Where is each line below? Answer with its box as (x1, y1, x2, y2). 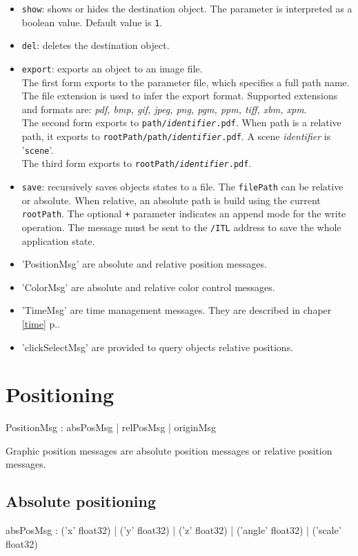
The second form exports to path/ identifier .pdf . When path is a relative (21, 115, 341, 130)
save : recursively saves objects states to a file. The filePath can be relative (21, 179, 344, 194)
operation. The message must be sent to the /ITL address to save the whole (21, 219, 341, 234)
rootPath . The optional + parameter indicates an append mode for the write (21, 206, 346, 221)
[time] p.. (21, 316, 61, 330)
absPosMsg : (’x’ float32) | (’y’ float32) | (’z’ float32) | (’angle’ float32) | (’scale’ (6, 523, 341, 537)
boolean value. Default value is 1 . (21, 14, 163, 29)
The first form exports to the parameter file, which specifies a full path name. (21, 75, 350, 89)
